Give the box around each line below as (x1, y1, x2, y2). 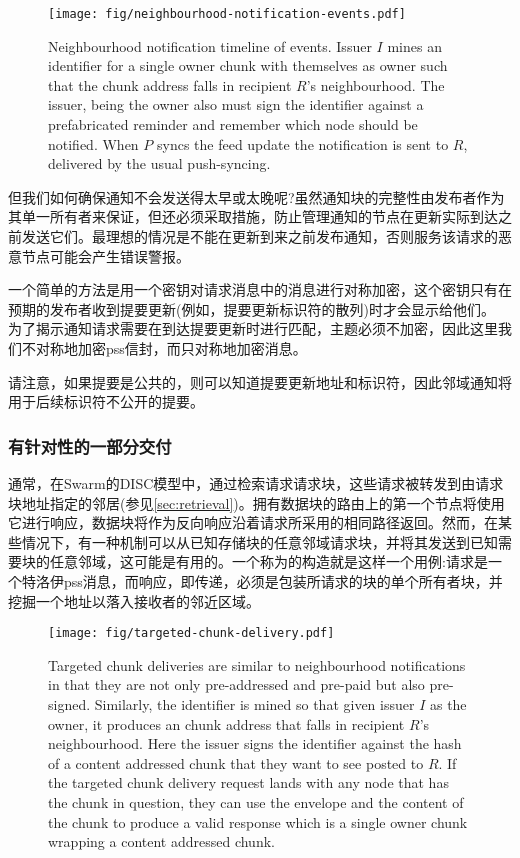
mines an (387, 35, 442, 56)
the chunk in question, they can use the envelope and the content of (48, 791, 464, 812)
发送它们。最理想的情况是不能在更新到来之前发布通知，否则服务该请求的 (21, 226, 498, 246)
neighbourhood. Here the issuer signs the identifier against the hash (48, 733, 462, 754)
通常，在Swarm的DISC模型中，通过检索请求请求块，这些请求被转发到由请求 (8, 472, 504, 493)
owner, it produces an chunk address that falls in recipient (48, 713, 405, 734)
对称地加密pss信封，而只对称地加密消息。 (35, 337, 307, 358)
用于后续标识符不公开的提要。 (8, 391, 204, 412)
